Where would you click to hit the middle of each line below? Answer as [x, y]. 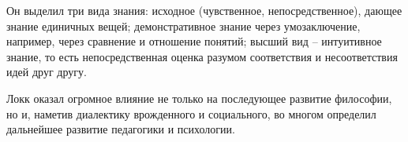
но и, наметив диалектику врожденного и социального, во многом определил [191, 113]
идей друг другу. [47, 72]
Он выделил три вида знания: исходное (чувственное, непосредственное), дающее [204, 10]
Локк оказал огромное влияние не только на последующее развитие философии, [199, 98]
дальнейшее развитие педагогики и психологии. [121, 129]
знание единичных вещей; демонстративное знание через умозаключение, [183, 25]
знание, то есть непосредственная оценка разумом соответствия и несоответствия [202, 56]
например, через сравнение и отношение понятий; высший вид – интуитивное [194, 41]
